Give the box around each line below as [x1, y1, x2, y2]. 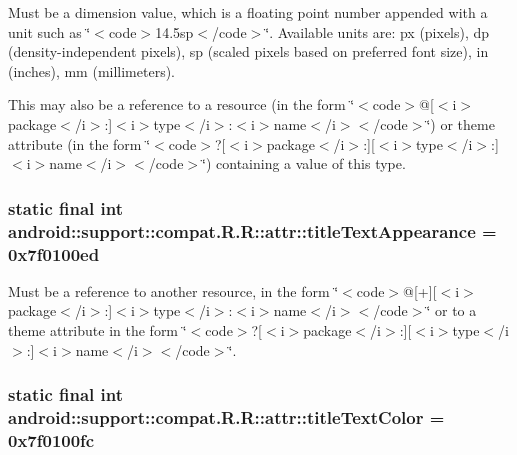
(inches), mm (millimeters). [8, 60, 176, 81]
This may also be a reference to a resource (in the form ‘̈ [8, 94, 355, 115]
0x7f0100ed [8, 241, 100, 266]
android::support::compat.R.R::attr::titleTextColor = [8, 405, 445, 430]
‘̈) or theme [426, 113, 495, 134]
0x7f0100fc [8, 427, 95, 452]
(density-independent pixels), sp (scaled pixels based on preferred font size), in [8, 41, 489, 62]
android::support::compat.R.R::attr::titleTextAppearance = [8, 218, 497, 243]
